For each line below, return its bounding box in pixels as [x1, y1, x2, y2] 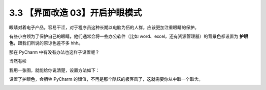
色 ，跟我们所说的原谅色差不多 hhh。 [9, 40, 83, 46]
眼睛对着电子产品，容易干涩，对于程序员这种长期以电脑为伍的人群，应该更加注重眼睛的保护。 [9, 24, 199, 30]
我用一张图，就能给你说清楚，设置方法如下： [9, 67, 100, 73]
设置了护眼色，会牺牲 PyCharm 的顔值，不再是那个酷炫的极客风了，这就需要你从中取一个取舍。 [9, 76, 203, 82]
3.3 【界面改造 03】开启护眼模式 [9, 7, 142, 18]
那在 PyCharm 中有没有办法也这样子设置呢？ [9, 49, 100, 55]
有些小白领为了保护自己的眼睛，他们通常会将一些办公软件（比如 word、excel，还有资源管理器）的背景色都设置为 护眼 [9, 33, 248, 39]
